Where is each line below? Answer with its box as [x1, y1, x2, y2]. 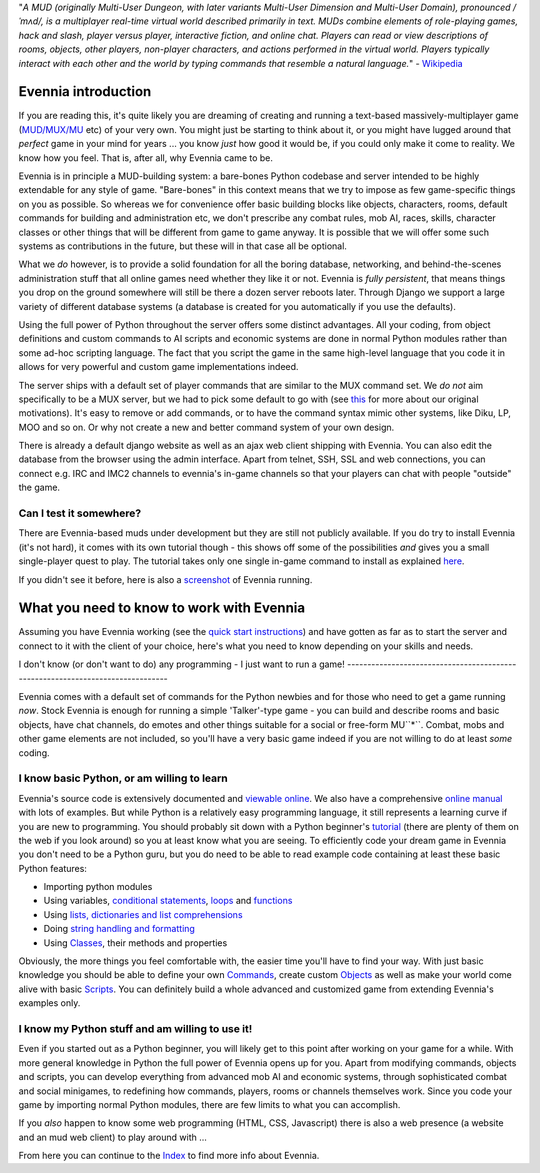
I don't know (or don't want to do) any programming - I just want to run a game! [18, 658, 345, 670]
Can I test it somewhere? [18, 506, 142, 520]
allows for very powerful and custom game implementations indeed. [18, 361, 299, 373]
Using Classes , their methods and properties [43, 936, 228, 949]
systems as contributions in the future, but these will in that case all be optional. [18, 240, 347, 252]
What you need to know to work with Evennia [18, 600, 305, 617]
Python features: [18, 862, 87, 874]
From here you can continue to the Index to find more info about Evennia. [18, 1150, 320, 1162]
